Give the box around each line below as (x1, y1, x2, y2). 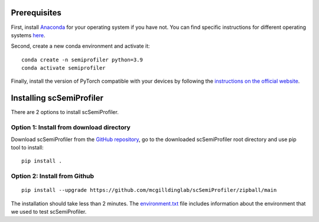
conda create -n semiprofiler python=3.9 (21, 56, 143, 63)
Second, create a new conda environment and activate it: (11, 43, 150, 50)
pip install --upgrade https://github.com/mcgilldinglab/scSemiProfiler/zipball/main (21, 187, 277, 194)
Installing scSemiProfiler (11, 93, 103, 103)
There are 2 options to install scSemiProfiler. (11, 109, 119, 116)
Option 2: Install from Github (11, 172, 95, 180)
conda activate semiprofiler (21, 65, 106, 71)
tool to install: (11, 143, 44, 151)
